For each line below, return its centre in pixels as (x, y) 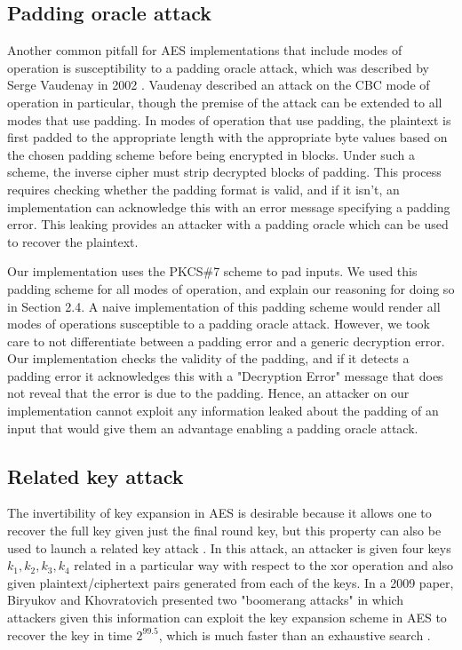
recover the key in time (70, 634)
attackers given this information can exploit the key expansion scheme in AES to (227, 618)
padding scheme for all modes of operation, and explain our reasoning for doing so (231, 288)
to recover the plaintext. (73, 241)
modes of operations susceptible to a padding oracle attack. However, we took (219, 324)
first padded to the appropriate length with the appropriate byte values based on (227, 137)
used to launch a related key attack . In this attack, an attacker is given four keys (229, 547)
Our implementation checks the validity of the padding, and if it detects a (208, 358)
